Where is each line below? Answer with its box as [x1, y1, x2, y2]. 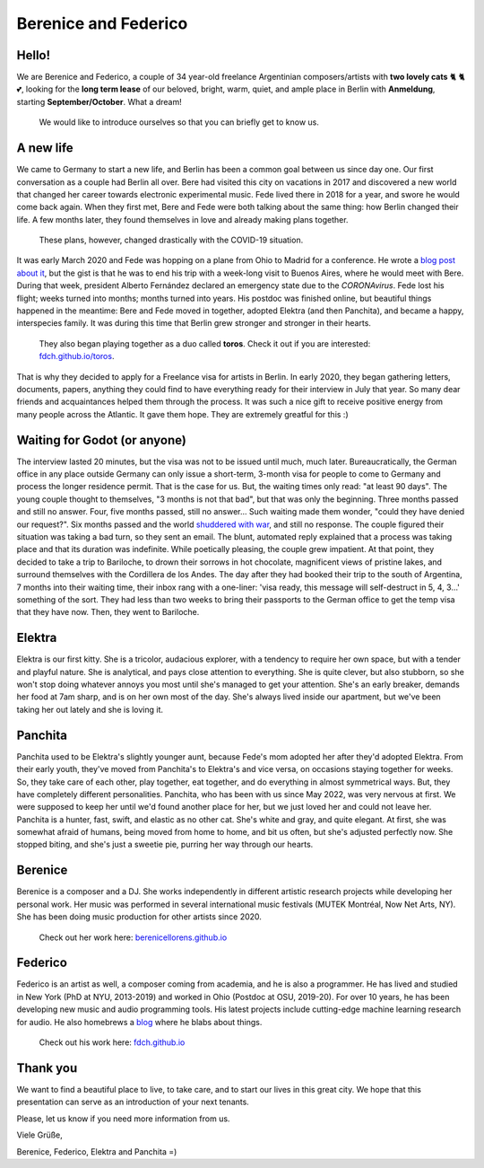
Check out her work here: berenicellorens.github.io [39, 932, 228, 943]
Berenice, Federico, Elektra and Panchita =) [16, 1146, 177, 1157]
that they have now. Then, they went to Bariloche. [16, 607, 200, 618]
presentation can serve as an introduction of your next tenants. [16, 1096, 250, 1108]
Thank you [16, 1060, 78, 1076]
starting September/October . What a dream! [16, 96, 183, 107]
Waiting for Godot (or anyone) [16, 432, 187, 448]
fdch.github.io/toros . [39, 351, 115, 362]
